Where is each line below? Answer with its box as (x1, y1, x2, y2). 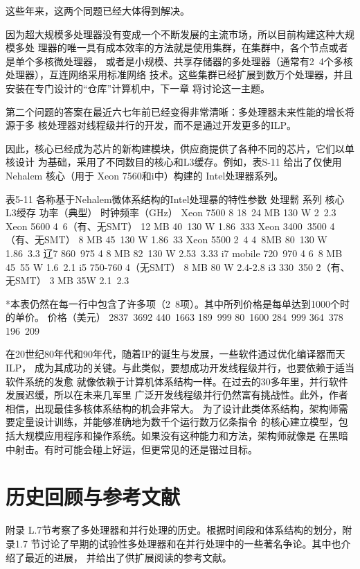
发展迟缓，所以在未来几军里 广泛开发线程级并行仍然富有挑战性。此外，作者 (6, 387, 348, 402)
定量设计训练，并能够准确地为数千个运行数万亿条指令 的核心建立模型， (15, 414, 339, 429)
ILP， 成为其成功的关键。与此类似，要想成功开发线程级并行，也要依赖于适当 (6, 360, 354, 375)
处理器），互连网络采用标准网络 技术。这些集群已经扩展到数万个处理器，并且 (6, 67, 353, 82)
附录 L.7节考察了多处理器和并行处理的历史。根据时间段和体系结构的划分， (6, 523, 343, 537)
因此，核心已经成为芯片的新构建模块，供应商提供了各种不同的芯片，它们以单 (6, 141, 354, 155)
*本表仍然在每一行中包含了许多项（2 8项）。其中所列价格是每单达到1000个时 (6, 296, 350, 310)
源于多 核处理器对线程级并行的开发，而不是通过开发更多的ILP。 (6, 118, 296, 132)
